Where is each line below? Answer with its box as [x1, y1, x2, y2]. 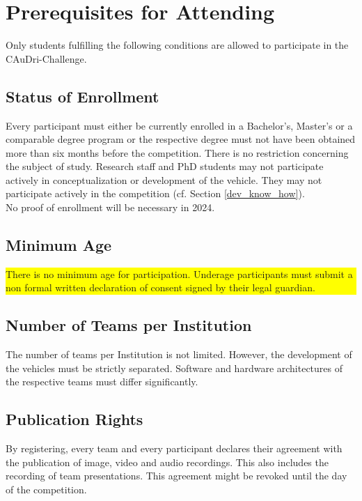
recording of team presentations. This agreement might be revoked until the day [6, 468, 347, 483]
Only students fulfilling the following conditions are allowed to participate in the [6, 38, 349, 52]
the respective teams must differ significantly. [6, 374, 198, 389]
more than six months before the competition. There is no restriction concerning [6, 145, 349, 160]
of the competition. [6, 482, 87, 497]
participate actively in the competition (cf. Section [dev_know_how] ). [6, 186, 305, 201]
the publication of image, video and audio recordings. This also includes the [6, 454, 329, 469]
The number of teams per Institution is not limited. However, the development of [6, 347, 352, 362]
